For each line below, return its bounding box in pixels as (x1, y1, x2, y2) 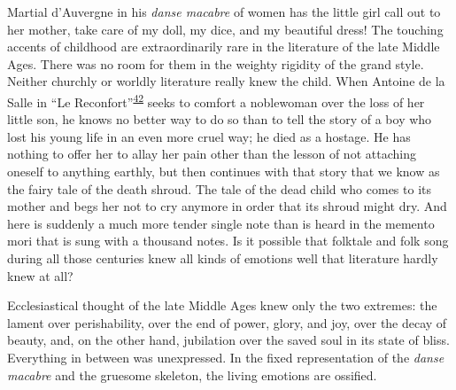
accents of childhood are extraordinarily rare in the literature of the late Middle (7, 37, 440, 56)
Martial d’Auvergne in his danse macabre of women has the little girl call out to (7, 3, 441, 20)
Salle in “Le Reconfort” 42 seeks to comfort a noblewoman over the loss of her (7, 90, 425, 111)
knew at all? (7, 266, 73, 285)
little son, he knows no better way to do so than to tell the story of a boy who (7, 110, 432, 129)
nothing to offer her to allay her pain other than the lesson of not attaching (7, 144, 416, 163)
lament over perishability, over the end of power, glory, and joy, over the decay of (7, 313, 447, 331)
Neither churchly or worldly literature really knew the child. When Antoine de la (7, 72, 445, 90)
